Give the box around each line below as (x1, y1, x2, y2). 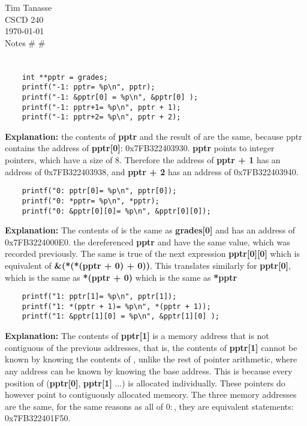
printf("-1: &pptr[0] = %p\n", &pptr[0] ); (22, 92, 198, 101)
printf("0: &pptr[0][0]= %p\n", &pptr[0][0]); (22, 206, 211, 215)
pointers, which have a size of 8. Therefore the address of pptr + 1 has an (5, 154, 281, 166)
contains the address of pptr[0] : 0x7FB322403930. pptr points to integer (5, 142, 275, 154)
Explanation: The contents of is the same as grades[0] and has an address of (5, 224, 296, 236)
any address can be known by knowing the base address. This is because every (5, 364, 293, 377)
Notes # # (5, 36, 46, 49)
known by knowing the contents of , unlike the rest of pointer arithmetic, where (5, 353, 297, 365)
